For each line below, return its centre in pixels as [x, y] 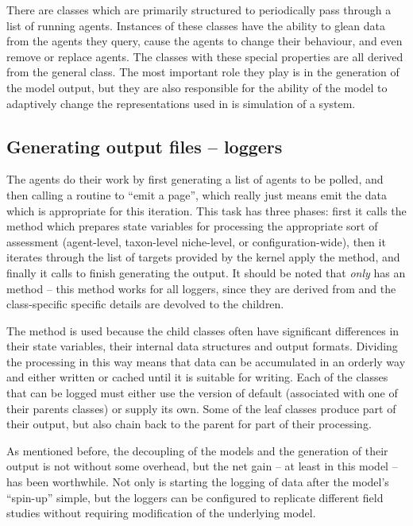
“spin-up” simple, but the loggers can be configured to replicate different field [195, 497]
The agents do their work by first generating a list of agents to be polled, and [195, 179]
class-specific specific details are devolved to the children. [145, 304]
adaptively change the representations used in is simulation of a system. [181, 103]
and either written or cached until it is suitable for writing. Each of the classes [197, 377]
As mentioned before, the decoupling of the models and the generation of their [197, 450]
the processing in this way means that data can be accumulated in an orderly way [206, 361]
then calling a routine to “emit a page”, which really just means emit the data [197, 194]
